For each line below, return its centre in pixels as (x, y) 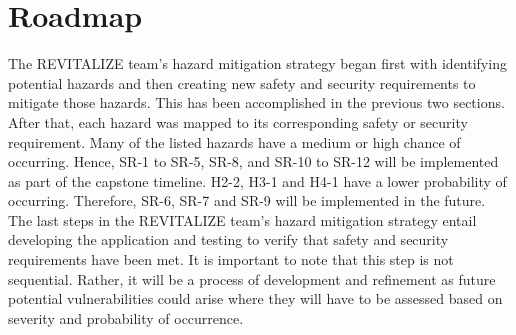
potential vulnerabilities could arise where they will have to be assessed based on (255, 298)
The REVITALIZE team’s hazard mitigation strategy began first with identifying (257, 63)
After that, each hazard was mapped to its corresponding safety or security (238, 121)
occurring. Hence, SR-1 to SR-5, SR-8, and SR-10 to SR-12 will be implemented (253, 161)
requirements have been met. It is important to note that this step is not (231, 259)
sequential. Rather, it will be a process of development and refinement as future (252, 278)
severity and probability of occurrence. (126, 317)
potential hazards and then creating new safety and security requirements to (242, 82)
